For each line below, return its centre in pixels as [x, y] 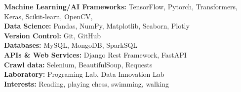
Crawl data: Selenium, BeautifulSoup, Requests [78, 64]
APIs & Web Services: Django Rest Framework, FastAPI [95, 54]
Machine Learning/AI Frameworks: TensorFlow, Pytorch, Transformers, [121, 6]
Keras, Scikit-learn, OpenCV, [48, 16]
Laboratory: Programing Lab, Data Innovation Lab [84, 74]
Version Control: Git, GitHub [53, 35]
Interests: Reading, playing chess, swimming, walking [87, 83]
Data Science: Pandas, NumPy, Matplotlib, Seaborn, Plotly [97, 26]
